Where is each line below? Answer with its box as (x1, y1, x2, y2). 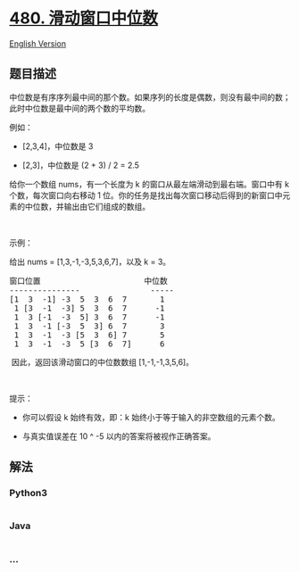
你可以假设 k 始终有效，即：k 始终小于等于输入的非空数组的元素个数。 (21, 411, 280, 422)
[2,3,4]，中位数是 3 (21, 140, 94, 152)
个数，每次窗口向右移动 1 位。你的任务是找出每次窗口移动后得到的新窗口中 (9, 189, 283, 201)
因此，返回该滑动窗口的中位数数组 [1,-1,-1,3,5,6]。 (11, 356, 195, 367)
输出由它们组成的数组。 (63, 201, 150, 211)
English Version (9, 37, 67, 49)
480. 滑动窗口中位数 (9, 8, 159, 29)
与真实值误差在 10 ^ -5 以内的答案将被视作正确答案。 (21, 430, 216, 442)
